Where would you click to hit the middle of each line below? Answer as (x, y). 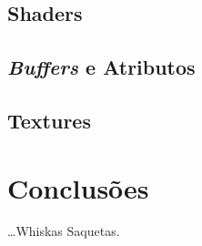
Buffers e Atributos (101, 67)
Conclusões (78, 187)
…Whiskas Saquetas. (64, 231)
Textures (49, 120)
